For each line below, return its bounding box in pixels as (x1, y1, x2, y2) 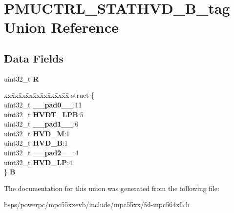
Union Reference (4, 17, 119, 37)
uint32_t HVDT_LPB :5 (4, 109, 84, 119)
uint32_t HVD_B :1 (4, 138, 68, 148)
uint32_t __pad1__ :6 (4, 119, 79, 129)
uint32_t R (4, 73, 39, 84)
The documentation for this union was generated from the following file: (4, 183, 219, 193)
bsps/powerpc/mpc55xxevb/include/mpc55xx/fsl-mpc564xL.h (4, 199, 190, 210)
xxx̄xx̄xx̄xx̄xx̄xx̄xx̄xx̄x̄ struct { (4, 90, 95, 100)
